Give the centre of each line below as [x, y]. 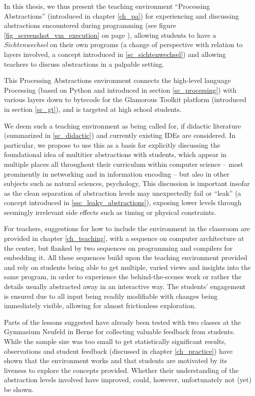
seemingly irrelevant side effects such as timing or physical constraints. [110, 212]
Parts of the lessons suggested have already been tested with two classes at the [123, 322]
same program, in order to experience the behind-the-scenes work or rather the [123, 277]
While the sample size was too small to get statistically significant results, [115, 341]
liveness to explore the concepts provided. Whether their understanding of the [121, 370]
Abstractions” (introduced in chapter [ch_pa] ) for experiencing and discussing [122, 15]
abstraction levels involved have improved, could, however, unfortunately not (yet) [128, 380]
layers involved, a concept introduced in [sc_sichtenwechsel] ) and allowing [115, 54]
